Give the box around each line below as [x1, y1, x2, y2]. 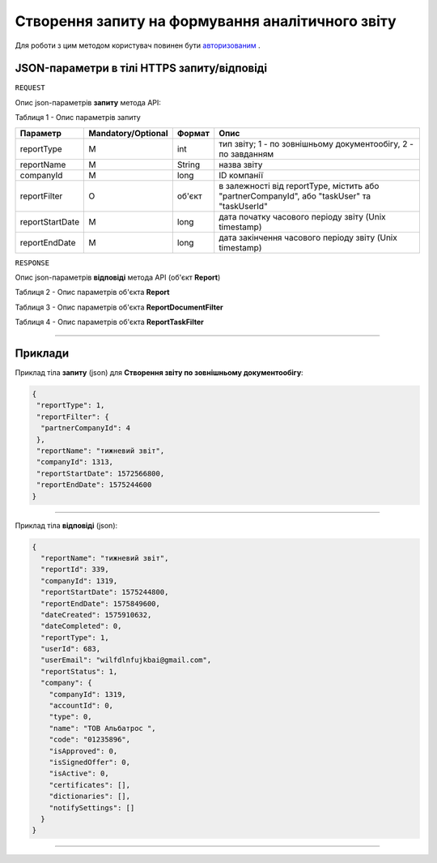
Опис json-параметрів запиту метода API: [15, 97, 162, 107]
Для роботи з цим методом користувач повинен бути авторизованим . [15, 41, 261, 50]
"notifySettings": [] [49, 803, 135, 812]
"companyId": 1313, [36, 458, 113, 467]
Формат [176, 127, 210, 139]
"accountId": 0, [49, 701, 113, 711]
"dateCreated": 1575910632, [40, 610, 152, 619]
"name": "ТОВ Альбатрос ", [49, 724, 157, 733]
